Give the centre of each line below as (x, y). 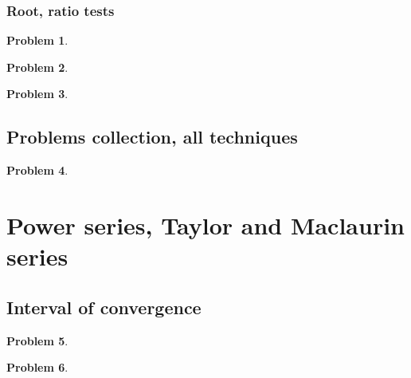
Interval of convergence (104, 307)
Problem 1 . (37, 40)
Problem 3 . (37, 94)
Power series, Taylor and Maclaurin (205, 224)
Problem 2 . (37, 67)
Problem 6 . (37, 367)
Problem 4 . (37, 170)
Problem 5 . (37, 340)
